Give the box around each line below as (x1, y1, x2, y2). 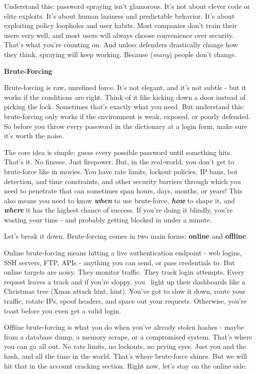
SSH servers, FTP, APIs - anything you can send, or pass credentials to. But (4, 257, 235, 267)
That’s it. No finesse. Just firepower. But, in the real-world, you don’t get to (4, 156, 234, 167)
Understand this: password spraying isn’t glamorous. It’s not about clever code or (4, 1, 250, 11)
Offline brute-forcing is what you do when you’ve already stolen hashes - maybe (4, 322, 244, 332)
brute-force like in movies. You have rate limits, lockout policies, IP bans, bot (4, 166, 238, 176)
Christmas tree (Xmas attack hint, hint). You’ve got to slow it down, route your (4, 286, 246, 296)
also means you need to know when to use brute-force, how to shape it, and (4, 195, 235, 205)
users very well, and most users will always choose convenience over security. (4, 30, 234, 40)
